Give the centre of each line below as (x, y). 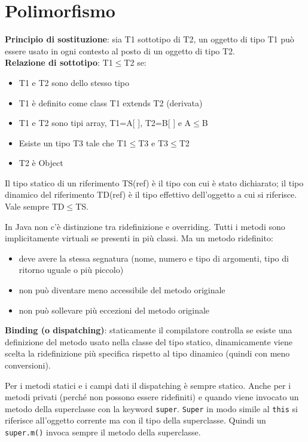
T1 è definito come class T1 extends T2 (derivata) (111, 102)
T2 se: (135, 62)
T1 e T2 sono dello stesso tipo (74, 82)
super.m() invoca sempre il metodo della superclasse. (103, 432)
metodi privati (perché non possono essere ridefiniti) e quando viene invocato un (152, 397)
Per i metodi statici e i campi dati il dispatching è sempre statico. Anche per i (148, 385)
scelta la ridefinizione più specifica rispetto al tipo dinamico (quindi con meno (147, 353)
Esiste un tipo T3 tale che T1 (73, 142)
